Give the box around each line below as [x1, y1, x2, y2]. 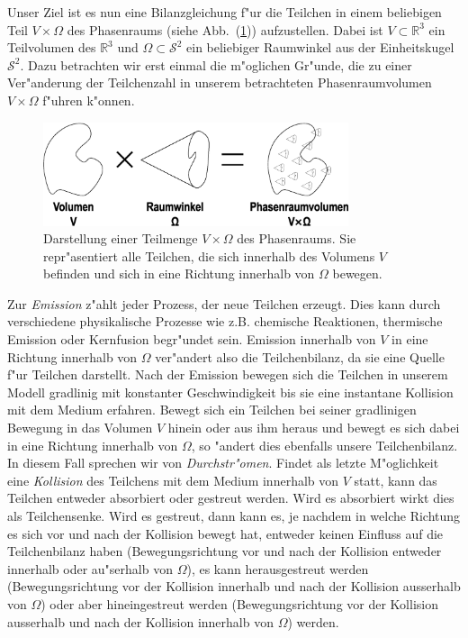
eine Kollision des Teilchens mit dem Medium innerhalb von [7, 470, 339, 489]
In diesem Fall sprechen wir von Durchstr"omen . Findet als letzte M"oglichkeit [7, 453, 439, 472]
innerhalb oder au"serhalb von [7, 559, 173, 578]
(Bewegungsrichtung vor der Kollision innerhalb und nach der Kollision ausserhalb [7, 577, 461, 596]
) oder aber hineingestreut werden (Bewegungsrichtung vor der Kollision [40, 594, 438, 613]
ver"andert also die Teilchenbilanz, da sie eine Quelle [155, 347, 445, 366]
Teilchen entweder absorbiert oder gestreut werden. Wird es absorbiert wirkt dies [7, 488, 454, 507]
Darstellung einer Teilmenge [43, 229, 198, 248]
